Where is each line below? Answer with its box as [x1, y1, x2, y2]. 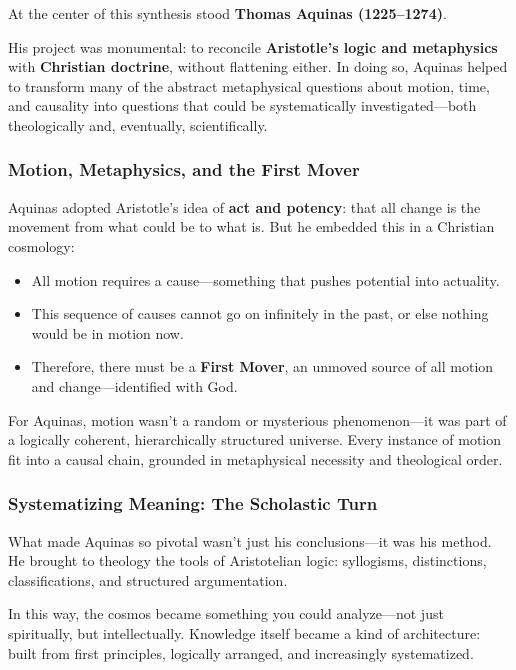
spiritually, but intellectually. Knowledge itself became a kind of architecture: [8, 622, 481, 643]
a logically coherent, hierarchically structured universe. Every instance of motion [8, 429, 502, 450]
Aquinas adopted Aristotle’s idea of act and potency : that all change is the [8, 196, 481, 217]
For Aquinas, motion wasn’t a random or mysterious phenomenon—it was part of [8, 409, 507, 430]
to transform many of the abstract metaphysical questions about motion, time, [8, 75, 490, 96]
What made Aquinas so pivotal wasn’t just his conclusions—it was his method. [8, 530, 492, 551]
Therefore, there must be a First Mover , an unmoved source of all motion [31, 356, 494, 377]
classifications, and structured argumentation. [8, 569, 288, 590]
